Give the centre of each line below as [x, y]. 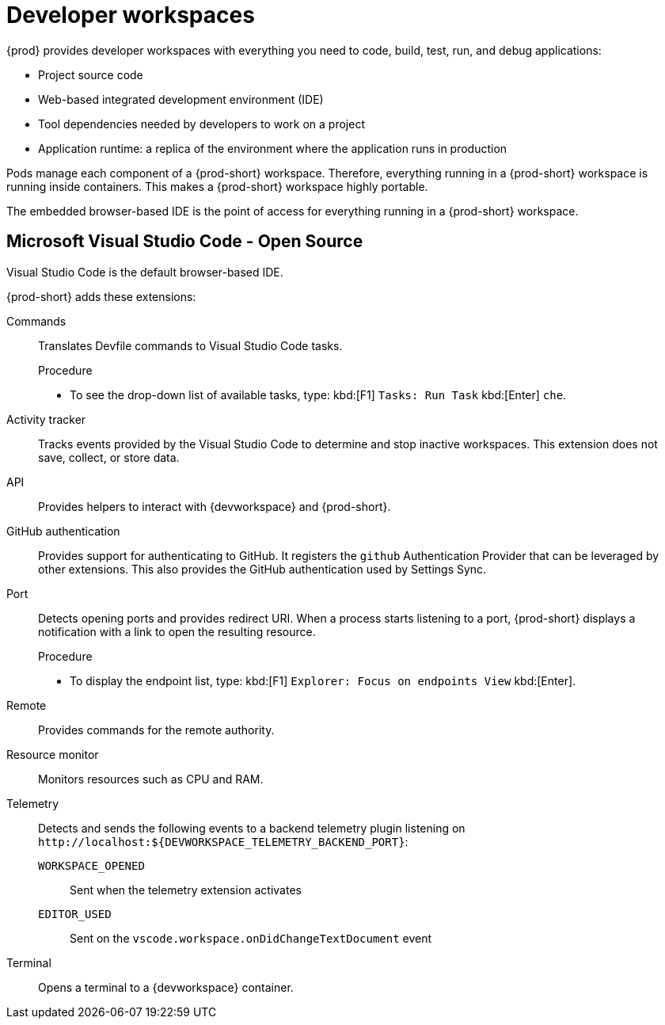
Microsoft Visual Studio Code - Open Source [185, 242]
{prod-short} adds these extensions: [101, 296]
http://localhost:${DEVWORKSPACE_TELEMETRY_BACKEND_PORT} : [223, 841]
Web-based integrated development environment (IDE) [181, 99]
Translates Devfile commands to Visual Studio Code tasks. [190, 345]
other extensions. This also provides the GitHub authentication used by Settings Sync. [262, 569]
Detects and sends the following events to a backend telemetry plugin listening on [252, 828]
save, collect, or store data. [109, 457]
